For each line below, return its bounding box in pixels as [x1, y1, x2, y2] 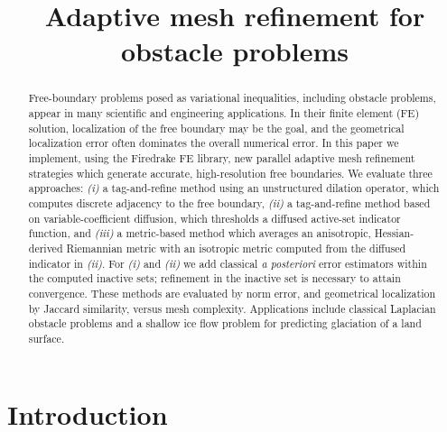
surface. [28, 330, 65, 345]
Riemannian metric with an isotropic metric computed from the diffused [66, 240, 406, 255]
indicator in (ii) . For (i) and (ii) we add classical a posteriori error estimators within [28, 255, 427, 271]
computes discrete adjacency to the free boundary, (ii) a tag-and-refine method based [28, 195, 431, 210]
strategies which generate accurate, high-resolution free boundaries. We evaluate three [28, 165, 433, 180]
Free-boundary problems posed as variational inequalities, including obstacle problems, [28, 90, 436, 106]
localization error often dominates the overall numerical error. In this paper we [28, 135, 399, 151]
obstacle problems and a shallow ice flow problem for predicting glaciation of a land [28, 316, 422, 331]
